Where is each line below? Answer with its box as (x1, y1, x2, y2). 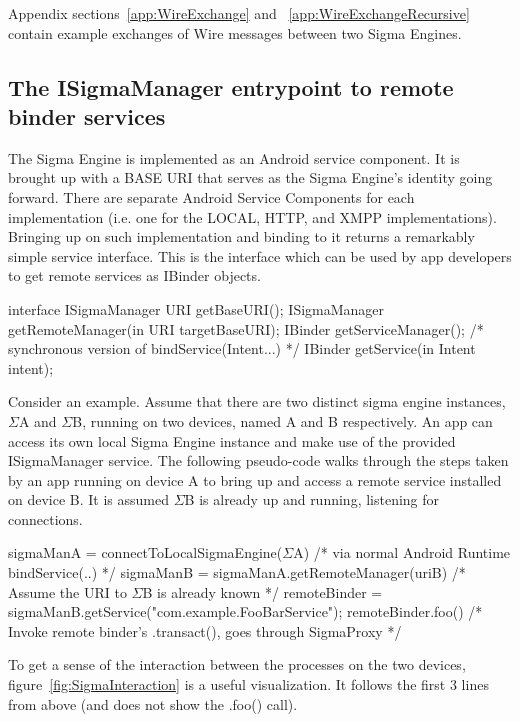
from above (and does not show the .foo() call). (8, 693, 298, 714)
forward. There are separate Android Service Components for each (8, 186, 415, 207)
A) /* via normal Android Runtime (293, 542, 511, 563)
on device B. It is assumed (8, 489, 169, 510)
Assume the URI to (8, 581, 127, 602)
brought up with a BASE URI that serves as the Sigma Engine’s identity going (8, 167, 493, 188)
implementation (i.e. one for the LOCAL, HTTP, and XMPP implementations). (8, 206, 497, 227)
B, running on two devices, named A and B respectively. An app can (72, 410, 493, 431)
